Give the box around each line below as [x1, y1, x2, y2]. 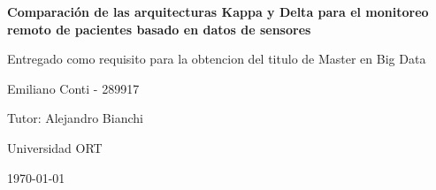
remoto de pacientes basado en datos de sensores [7, 19, 311, 38]
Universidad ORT [7, 138, 103, 156]
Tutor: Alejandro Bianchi [7, 109, 143, 127]
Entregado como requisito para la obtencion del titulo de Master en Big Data [7, 49, 426, 68]
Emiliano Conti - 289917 [7, 79, 140, 97]
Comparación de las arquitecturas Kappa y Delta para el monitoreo [7, 3, 429, 20]
